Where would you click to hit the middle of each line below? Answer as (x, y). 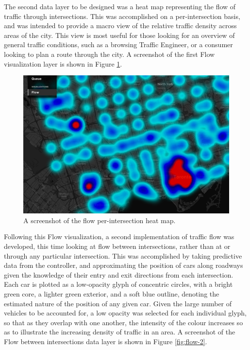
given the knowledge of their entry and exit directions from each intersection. (119, 274)
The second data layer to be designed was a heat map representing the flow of (120, 6)
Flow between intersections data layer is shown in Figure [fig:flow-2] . (106, 341)
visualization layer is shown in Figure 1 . (63, 63)
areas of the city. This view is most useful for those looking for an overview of (119, 35)
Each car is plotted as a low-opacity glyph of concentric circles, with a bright (118, 284)
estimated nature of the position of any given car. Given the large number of (118, 303)
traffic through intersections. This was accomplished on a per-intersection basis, (122, 16)
